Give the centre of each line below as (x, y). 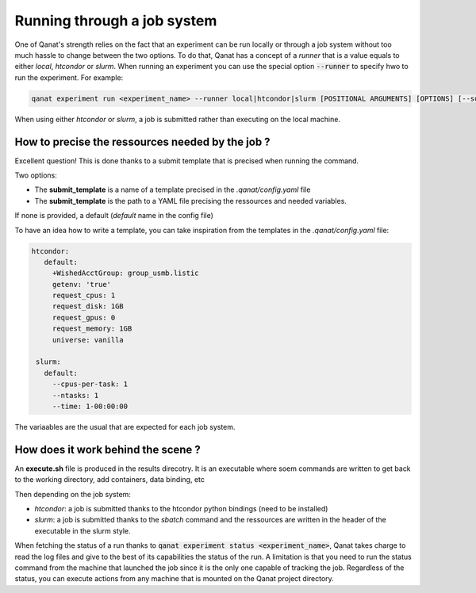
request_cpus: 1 (84, 296)
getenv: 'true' (81, 284)
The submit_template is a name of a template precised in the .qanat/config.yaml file (173, 189)
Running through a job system (116, 21)
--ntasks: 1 (75, 395)
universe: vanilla (88, 340)
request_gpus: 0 (84, 318)
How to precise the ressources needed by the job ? (142, 142)
